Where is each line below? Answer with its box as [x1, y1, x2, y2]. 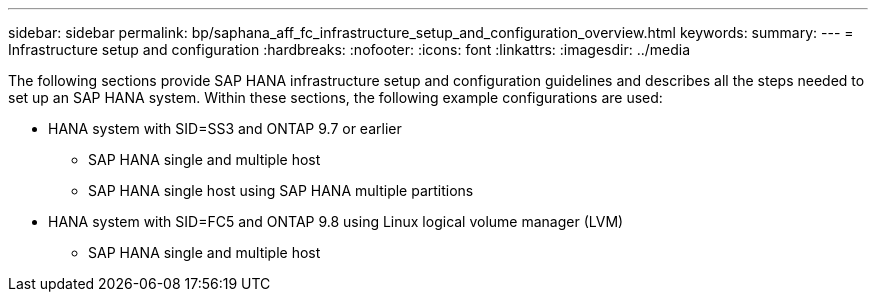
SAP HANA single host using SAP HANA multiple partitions [88, 182, 474, 199]
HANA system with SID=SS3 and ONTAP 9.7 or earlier [48, 120, 402, 137]
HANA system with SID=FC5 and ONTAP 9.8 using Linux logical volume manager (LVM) [48, 213, 624, 230]
